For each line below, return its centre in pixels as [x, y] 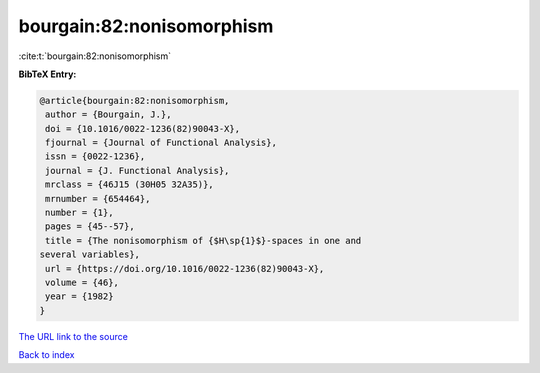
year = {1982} [79, 296]
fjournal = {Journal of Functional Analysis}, [161, 143]
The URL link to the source [73, 336]
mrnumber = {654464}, [98, 198]
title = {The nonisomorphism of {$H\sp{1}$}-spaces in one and [203, 240]
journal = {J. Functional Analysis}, [137, 170]
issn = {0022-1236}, [95, 156]
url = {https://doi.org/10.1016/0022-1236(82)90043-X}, [185, 268]
